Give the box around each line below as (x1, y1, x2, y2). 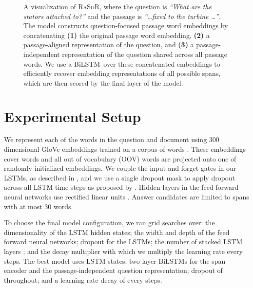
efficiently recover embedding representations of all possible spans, (23, 68, 221, 78)
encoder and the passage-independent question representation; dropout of (4, 265, 223, 275)
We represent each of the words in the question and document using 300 (4, 134, 219, 144)
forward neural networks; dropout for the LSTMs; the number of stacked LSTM (4, 236, 243, 247)
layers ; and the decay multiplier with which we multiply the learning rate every (4, 246, 243, 256)
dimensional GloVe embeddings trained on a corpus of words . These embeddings (4, 144, 246, 154)
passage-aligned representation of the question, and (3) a (23, 39, 194, 50)
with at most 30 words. (4, 201, 73, 211)
